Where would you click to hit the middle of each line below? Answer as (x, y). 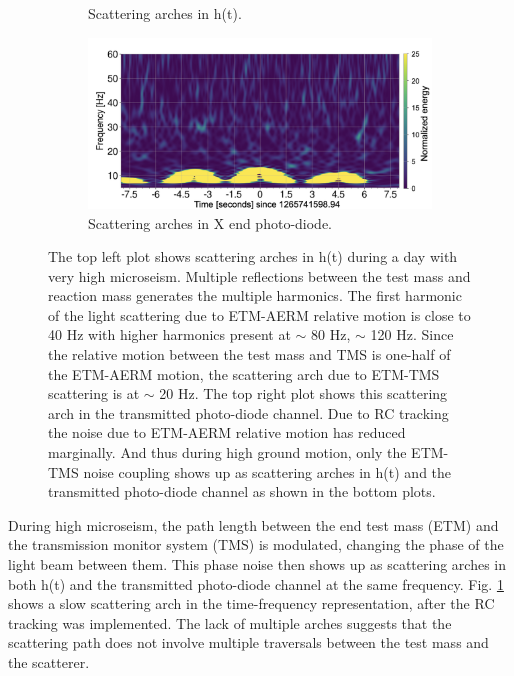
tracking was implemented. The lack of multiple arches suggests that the (230, 622)
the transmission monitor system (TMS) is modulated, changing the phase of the (256, 544)
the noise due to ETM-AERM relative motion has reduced (227, 432)
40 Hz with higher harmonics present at (169, 334)
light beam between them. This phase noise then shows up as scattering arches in (257, 564)
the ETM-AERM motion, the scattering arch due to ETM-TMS (244, 373)
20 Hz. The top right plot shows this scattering (303, 393)
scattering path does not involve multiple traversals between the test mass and (248, 642)
